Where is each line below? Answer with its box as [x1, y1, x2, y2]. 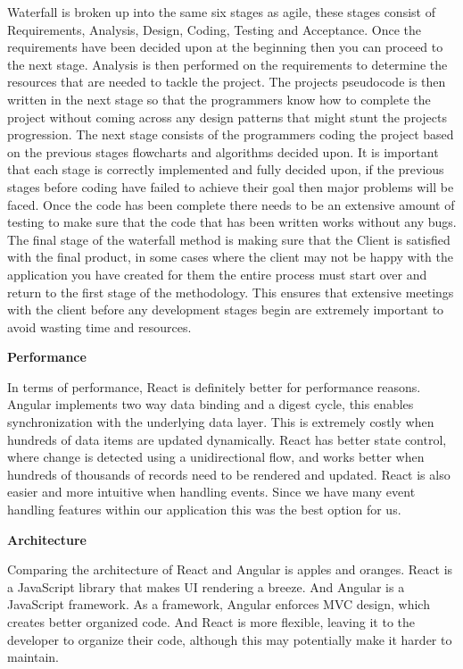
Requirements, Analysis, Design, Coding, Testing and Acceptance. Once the [7, 20, 421, 38]
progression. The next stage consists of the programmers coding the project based [7, 125, 454, 144]
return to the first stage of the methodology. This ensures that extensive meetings [7, 282, 454, 301]
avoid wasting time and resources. [7, 317, 192, 336]
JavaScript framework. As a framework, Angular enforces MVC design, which [7, 595, 430, 614]
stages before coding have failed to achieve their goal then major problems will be [7, 177, 454, 196]
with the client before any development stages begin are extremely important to [7, 300, 444, 319]
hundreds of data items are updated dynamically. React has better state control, [7, 430, 447, 448]
